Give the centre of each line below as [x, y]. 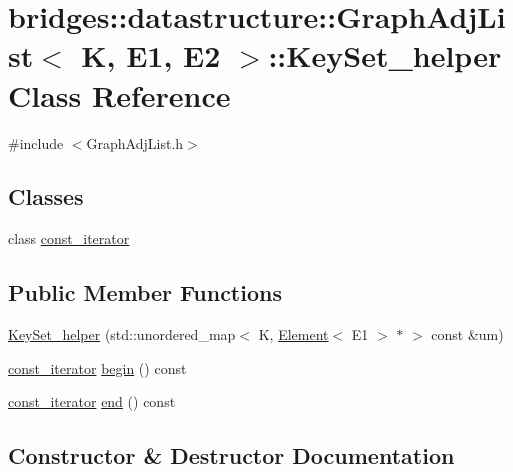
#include [36, 142]
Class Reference [119, 94]
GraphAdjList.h [135, 142]
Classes [46, 196]
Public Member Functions [145, 292]
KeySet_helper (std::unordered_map [122, 334]
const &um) [467, 334]
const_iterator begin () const [97, 367]
